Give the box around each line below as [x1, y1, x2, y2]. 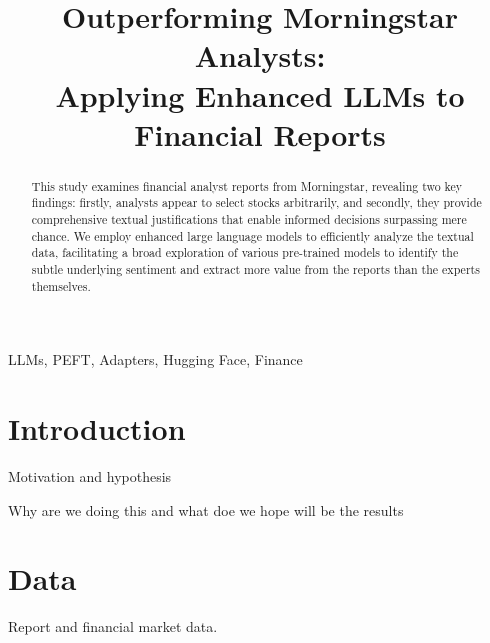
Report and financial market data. [8, 616, 218, 637]
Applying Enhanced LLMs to [55, 74, 465, 115]
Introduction [8, 408, 186, 449]
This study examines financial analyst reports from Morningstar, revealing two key [31, 177, 463, 194]
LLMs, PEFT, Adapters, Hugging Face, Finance [8, 349, 303, 370]
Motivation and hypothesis [8, 466, 172, 487]
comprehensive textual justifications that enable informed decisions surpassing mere [31, 211, 467, 228]
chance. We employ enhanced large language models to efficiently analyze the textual [31, 227, 474, 244]
